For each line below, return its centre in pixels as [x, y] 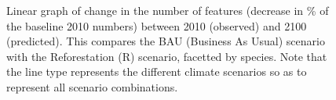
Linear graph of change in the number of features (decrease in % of [168, 10]
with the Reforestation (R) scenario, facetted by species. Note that [167, 56]
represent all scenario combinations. [92, 86]
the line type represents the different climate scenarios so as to [157, 71]
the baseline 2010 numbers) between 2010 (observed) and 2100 [157, 25]
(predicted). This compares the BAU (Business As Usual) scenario [166, 41]
